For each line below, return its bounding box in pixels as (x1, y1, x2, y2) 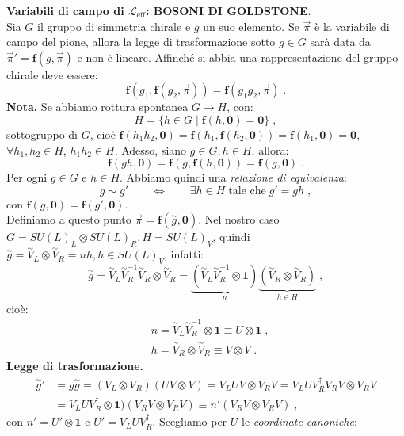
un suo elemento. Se (203, 17, 299, 34)
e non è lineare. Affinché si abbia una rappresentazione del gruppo (77, 48, 398, 65)
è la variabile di (314, 17, 390, 34)
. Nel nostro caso (198, 211, 280, 228)
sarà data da (310, 33, 371, 50)
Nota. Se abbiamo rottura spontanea (6, 98, 189, 115)
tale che (228, 185, 266, 197)
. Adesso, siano (114, 141, 187, 158)
